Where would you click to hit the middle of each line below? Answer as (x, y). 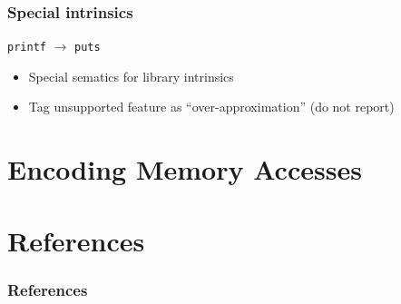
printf (27, 48)
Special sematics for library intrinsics (131, 76)
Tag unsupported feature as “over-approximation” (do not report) (211, 107)
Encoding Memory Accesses (185, 169)
